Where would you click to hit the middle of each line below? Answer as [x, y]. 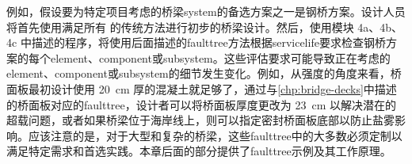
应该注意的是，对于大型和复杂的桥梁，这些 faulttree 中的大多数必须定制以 [215, 135]
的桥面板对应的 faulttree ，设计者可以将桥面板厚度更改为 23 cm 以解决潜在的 [201, 104]
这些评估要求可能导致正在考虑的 [307, 57]
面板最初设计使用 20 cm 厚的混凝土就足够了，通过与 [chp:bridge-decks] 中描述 [202, 88]
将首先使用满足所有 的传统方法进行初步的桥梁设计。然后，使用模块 [180, 27]
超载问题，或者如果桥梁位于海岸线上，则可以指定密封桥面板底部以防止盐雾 [200, 120]
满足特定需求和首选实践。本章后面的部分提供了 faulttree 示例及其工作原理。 [199, 151]
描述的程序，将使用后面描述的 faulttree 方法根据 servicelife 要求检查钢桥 [208, 42]
